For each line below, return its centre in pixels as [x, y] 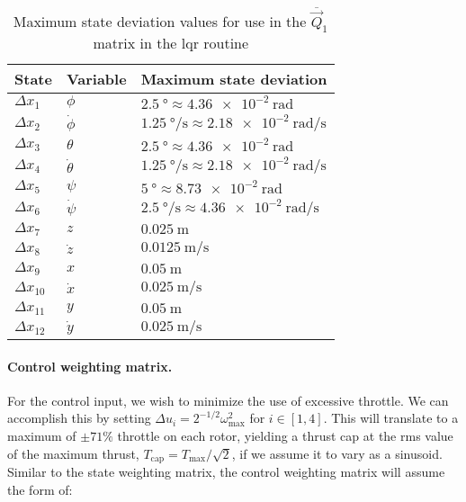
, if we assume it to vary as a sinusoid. [337, 453]
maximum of [42, 436]
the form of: [40, 489]
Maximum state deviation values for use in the [160, 22]
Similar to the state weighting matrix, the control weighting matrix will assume [226, 472]
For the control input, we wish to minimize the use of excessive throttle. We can [228, 400]
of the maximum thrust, [73, 453]
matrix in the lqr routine [171, 43]
